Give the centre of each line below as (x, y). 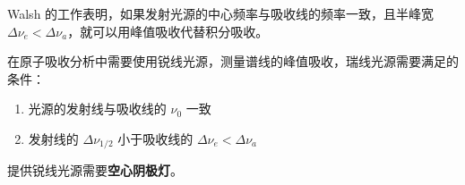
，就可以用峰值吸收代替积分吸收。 (168, 31)
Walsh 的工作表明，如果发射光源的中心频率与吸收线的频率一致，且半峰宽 (221, 13)
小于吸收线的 (155, 138)
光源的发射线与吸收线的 (97, 109)
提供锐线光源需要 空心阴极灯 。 (95, 170)
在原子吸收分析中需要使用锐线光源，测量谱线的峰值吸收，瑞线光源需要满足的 (233, 61)
